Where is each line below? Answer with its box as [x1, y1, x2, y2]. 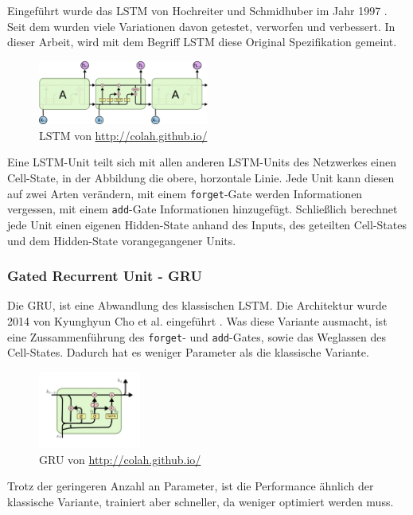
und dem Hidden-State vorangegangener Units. [7, 232, 236, 248]
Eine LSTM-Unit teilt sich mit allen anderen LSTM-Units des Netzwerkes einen [7, 154, 396, 170]
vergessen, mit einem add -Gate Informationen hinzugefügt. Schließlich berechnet [7, 201, 398, 217]
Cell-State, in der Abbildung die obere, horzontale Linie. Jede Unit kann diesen [7, 170, 395, 186]
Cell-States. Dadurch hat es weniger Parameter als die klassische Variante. [7, 344, 369, 361]
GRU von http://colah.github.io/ [39, 451, 201, 467]
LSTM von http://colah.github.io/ [39, 127, 208, 143]
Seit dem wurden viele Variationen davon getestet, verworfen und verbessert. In [7, 18, 395, 34]
